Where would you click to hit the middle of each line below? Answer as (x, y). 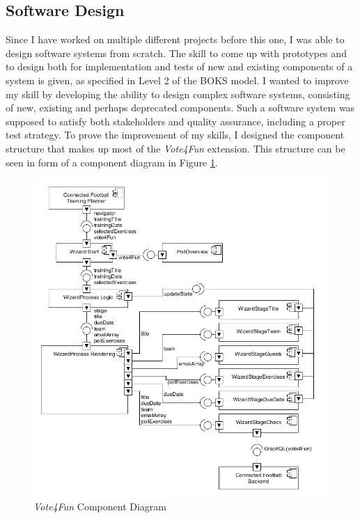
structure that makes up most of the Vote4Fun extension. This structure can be (175, 148)
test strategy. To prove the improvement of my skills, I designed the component (175, 135)
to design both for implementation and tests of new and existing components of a (179, 66)
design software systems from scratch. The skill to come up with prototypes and (176, 53)
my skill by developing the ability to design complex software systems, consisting (178, 94)
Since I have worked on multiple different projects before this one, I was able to (175, 39)
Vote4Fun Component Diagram (100, 507)
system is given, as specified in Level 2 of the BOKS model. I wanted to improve (177, 80)
